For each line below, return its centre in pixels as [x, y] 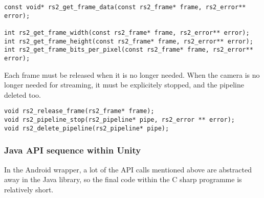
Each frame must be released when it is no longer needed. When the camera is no [132, 74]
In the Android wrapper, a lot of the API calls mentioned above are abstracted [128, 169]
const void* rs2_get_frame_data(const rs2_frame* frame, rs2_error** [125, 7]
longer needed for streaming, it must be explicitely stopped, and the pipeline [124, 85]
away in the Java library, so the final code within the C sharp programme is [123, 179]
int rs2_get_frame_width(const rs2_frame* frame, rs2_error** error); [127, 32]
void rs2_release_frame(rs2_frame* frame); [79, 111]
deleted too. [23, 94]
